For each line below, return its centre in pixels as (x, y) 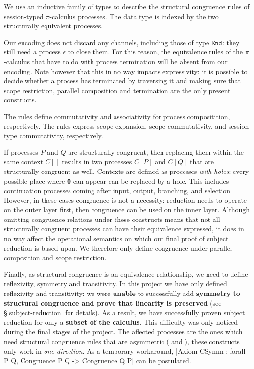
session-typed (24, 16)
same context (24, 161)
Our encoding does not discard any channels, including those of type (107, 42)
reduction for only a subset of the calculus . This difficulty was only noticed (121, 322)
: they (231, 42)
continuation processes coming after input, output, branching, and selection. (118, 190)
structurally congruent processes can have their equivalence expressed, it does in (124, 229)
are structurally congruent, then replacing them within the (156, 152)
